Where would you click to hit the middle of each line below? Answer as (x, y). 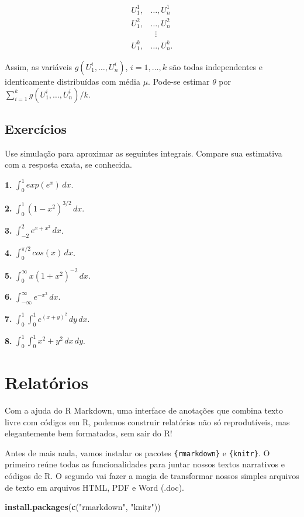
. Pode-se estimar (179, 81)
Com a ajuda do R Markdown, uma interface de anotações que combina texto (144, 410)
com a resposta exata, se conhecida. (69, 164)
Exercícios (36, 128)
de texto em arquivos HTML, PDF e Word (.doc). (94, 487)
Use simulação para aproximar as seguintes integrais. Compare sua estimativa (144, 153)
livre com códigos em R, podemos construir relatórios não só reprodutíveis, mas (147, 421)
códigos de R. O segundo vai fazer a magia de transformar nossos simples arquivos (152, 476)
